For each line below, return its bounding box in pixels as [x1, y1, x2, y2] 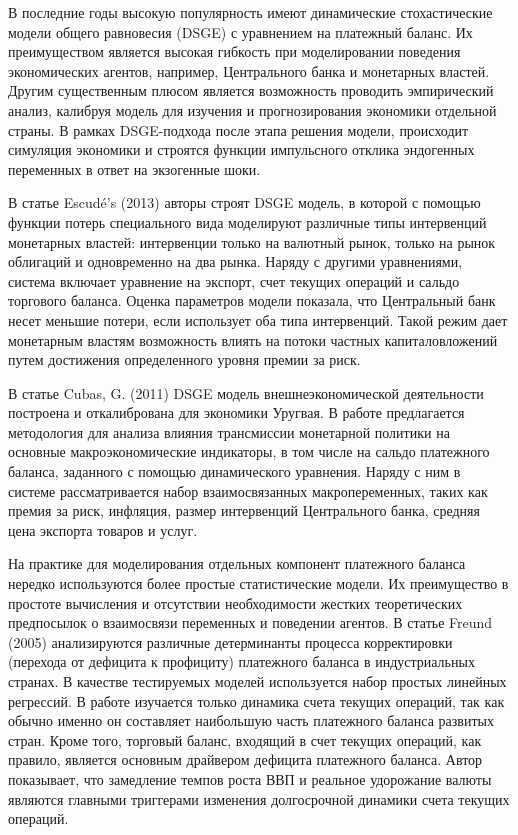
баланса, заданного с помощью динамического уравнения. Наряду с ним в [8, 461, 461, 482]
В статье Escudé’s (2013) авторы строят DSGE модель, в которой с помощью [8, 192, 481, 213]
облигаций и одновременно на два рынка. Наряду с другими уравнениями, [8, 251, 463, 272]
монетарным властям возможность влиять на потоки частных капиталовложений [8, 329, 498, 350]
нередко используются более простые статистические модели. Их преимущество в [8, 573, 509, 594]
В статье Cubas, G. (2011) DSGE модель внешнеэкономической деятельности [8, 382, 484, 403]
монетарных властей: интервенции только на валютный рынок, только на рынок [8, 231, 496, 252]
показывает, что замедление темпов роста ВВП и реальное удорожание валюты [8, 768, 492, 789]
